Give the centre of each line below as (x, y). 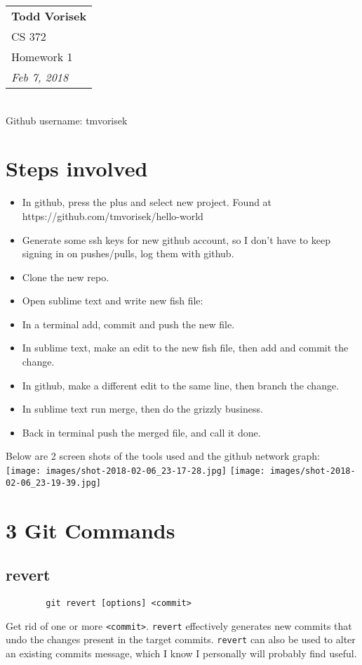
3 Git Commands (90, 530)
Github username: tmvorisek (67, 120)
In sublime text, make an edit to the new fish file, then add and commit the (185, 348)
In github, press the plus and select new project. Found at (147, 202)
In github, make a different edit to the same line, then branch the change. (181, 385)
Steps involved (77, 168)
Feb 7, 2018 (40, 77)
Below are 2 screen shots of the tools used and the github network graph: (163, 456)
